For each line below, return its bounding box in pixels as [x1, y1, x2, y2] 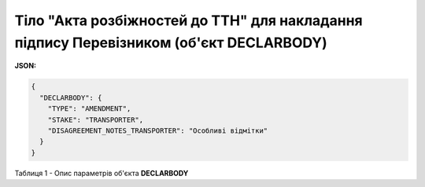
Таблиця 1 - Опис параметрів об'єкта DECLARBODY [14, 168, 189, 178]
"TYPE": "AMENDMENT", [47, 104, 131, 113]
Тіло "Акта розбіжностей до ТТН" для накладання [14, 12, 364, 29]
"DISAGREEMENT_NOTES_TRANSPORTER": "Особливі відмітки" [47, 126, 268, 135]
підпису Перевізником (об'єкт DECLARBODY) [14, 34, 328, 51]
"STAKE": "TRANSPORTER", [47, 115, 144, 124]
